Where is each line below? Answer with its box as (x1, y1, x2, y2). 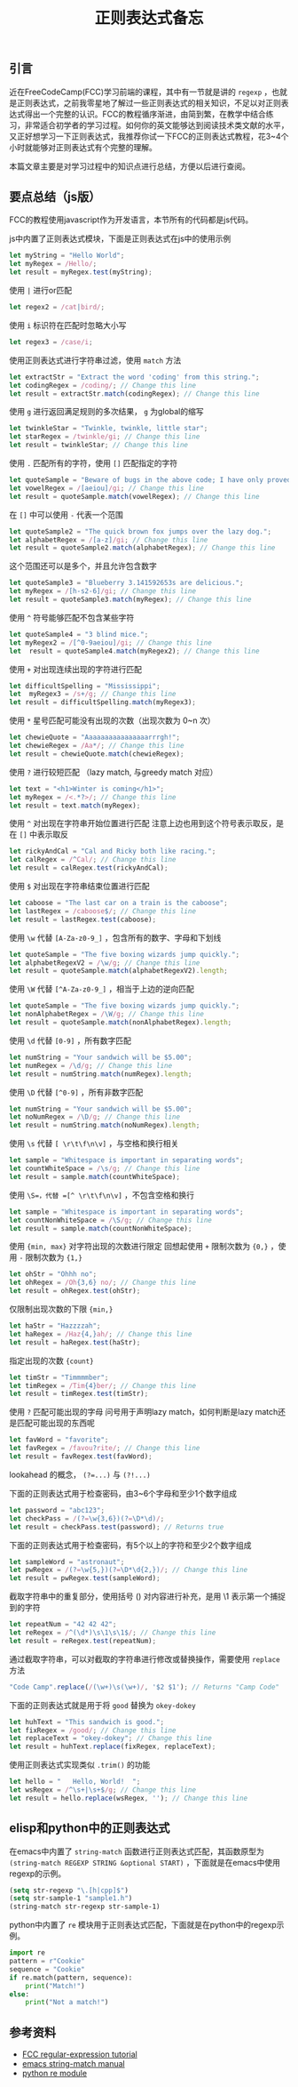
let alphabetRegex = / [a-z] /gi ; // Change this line (9, 535, 208, 544)
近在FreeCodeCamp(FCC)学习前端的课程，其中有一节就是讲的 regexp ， (9, 86, 272, 97)
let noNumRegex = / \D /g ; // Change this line (9, 1112, 180, 1121)
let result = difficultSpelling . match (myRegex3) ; (9, 698, 197, 707)
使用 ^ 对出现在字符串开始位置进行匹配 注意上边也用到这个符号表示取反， (9, 818, 277, 829)
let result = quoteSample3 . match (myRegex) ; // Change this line (9, 595, 252, 605)
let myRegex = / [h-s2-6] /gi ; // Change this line (9, 587, 197, 596)
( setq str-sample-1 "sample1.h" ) (9, 1894, 133, 1903)
